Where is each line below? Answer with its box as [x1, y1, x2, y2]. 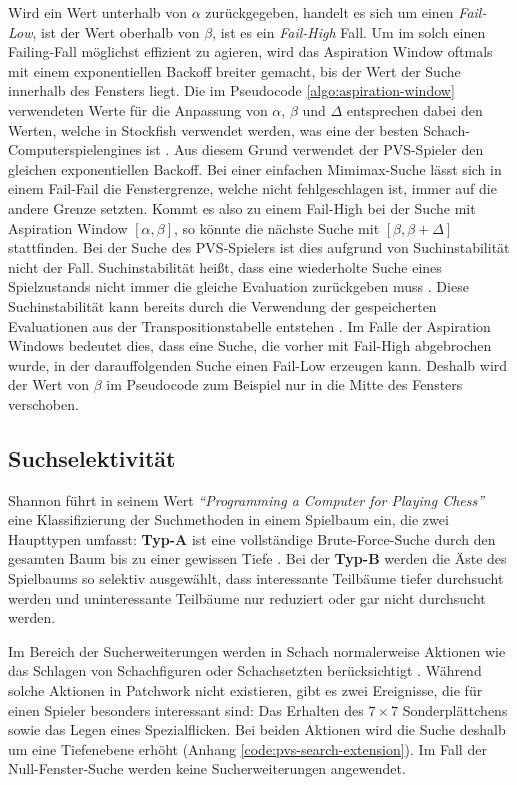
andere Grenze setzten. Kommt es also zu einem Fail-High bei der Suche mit [8, 197, 476, 218]
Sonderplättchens [402, 699, 508, 720]
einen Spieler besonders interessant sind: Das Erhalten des [8, 699, 364, 720]
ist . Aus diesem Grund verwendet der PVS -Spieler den [145, 139, 484, 160]
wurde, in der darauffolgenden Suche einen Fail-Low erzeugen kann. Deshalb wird [8, 354, 508, 375]
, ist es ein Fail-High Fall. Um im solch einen [212, 21, 486, 42]
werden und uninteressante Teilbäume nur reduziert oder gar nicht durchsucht [8, 587, 486, 608]
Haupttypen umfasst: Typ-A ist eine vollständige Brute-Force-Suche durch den [8, 528, 496, 549]
